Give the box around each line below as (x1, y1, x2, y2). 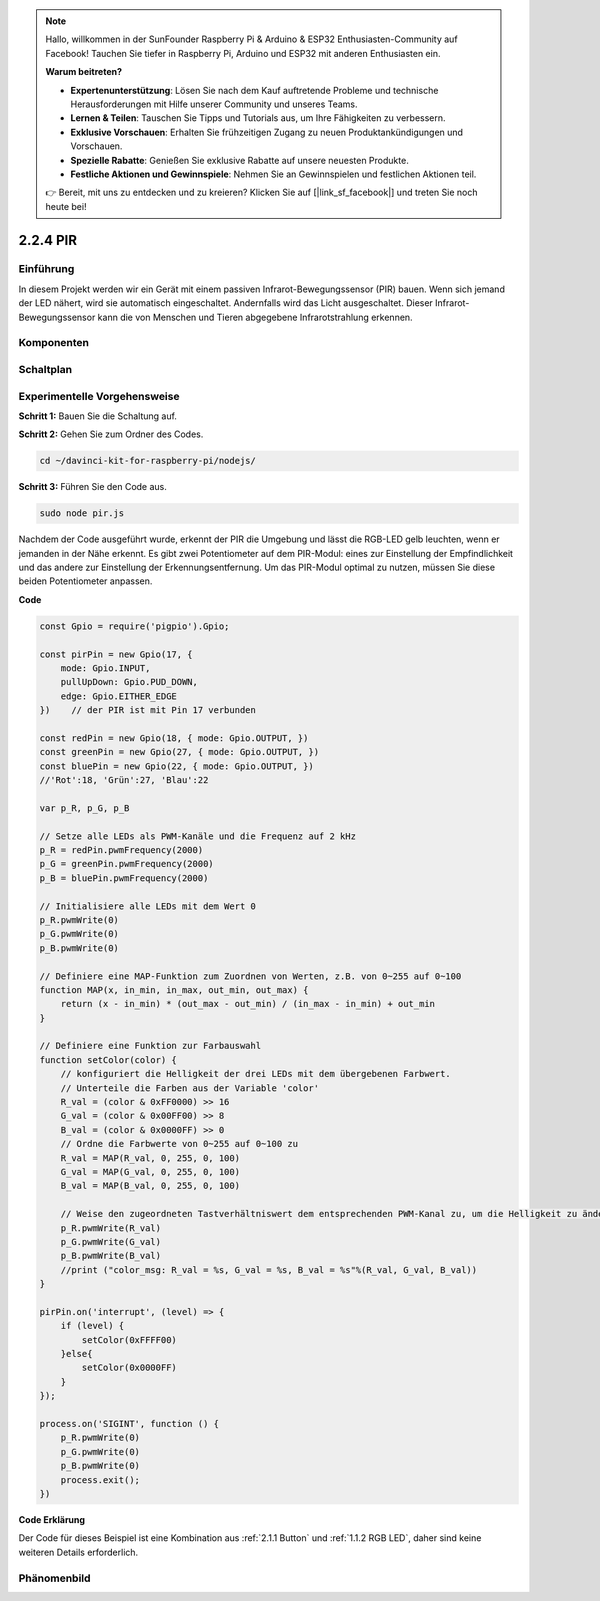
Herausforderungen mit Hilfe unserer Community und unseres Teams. (70, 98, 359, 110)
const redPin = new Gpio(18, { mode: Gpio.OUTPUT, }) (39, 732, 309, 744)
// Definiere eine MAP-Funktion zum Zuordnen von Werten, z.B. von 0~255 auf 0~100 (39, 970, 462, 982)
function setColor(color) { (39, 1054, 177, 1065)
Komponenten (18, 336, 90, 350)
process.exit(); (60, 1474, 140, 1485)
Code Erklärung (18, 1513, 85, 1525)
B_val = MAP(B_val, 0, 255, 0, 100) (60, 1180, 240, 1192)
